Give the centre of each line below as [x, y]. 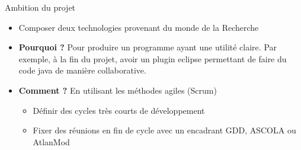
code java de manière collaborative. [82, 70]
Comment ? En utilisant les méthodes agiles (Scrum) [118, 90]
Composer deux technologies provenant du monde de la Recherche [139, 27]
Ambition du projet [40, 7]
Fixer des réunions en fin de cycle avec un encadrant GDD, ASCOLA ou [164, 130]
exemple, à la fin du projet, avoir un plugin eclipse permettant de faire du [153, 58]
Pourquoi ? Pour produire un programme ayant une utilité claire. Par [148, 47]
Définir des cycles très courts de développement [119, 110]
